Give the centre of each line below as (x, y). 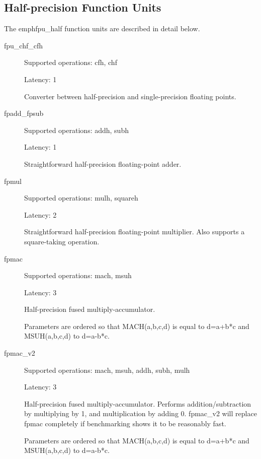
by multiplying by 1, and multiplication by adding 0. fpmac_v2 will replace (141, 413)
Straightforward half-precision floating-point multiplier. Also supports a (135, 232)
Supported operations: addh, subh (76, 130)
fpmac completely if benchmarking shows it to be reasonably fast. (125, 423)
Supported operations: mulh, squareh (81, 198)
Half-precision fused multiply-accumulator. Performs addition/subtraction (138, 403)
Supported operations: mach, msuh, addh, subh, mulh (107, 370)
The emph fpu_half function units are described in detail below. (102, 28)
